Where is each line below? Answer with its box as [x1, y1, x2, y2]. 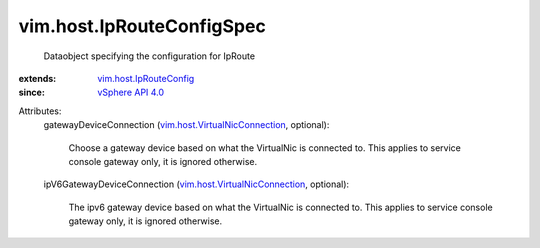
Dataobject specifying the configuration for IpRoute [43, 50, 255, 62]
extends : [18, 72, 57, 84]
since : [18, 86, 45, 99]
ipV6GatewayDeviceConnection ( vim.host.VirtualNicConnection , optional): [43, 178, 350, 190]
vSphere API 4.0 [97, 86, 165, 99]
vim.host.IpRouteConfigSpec [18, 15, 267, 37]
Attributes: [18, 105, 62, 117]
